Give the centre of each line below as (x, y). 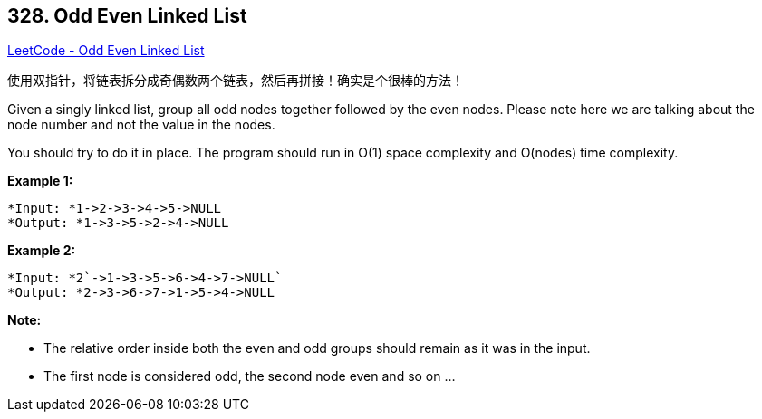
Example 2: (42, 251)
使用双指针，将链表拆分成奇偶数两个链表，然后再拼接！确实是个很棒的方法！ (236, 81)
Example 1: (40, 181)
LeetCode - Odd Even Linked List (106, 51)
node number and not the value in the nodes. (141, 125)
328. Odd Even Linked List (127, 16)
